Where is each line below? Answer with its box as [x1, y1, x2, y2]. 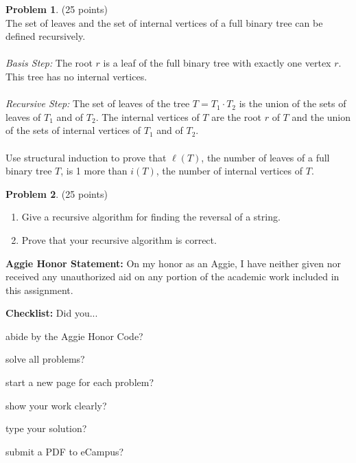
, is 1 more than [60, 163, 128, 178]
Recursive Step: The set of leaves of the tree [5, 96, 190, 111]
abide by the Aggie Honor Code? [5, 328, 143, 343]
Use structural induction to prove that [5, 150, 167, 164]
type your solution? [5, 421, 87, 436]
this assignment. [5, 282, 73, 297]
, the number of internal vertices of [156, 163, 303, 178]
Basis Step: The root [5, 56, 93, 70]
